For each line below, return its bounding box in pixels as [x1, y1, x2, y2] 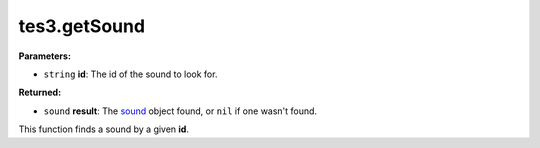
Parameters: [18, 50, 72, 62]
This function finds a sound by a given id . [18, 123, 190, 135]
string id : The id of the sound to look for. [43, 68, 218, 80]
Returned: [18, 86, 62, 99]
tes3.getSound [18, 15, 145, 37]
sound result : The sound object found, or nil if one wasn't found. [43, 105, 318, 117]
